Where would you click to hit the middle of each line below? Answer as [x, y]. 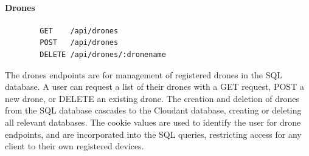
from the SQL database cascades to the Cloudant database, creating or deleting [153, 110]
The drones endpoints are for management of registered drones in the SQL [144, 74]
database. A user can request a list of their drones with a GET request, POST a [154, 86]
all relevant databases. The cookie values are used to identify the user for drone [153, 122]
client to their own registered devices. [75, 146]
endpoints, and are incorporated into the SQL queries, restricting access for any [153, 134]
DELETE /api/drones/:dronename [103, 54]
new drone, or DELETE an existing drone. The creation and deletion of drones [152, 98]
